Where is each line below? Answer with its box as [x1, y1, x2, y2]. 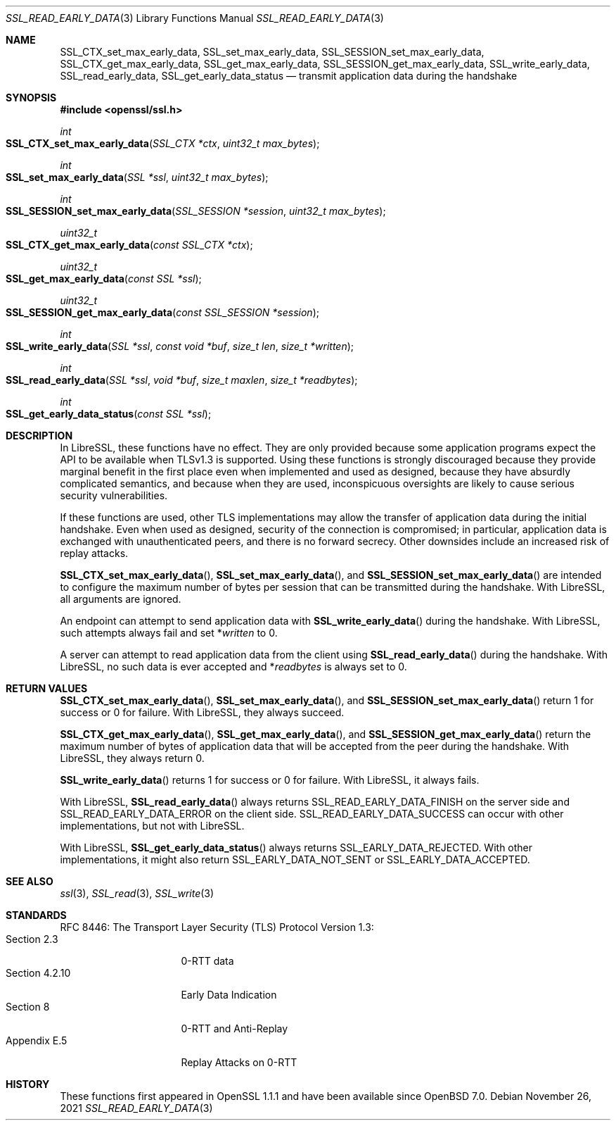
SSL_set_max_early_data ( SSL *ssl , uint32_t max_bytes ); [6, 171, 269, 183]
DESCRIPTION [6, 430, 73, 442]
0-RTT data [181, 955, 234, 967]
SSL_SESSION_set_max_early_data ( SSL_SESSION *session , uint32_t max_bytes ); [6, 205, 386, 217]
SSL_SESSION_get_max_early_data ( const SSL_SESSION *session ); [6, 306, 319, 318]
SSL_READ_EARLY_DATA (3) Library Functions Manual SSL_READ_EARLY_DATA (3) [6, 12, 384, 24]
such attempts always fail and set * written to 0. [60, 627, 278, 639]
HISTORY [6, 1078, 50, 1090]
